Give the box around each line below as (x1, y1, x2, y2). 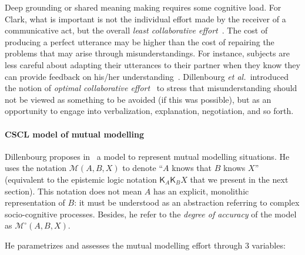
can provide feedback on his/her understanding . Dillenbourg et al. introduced (5, 70, 289, 82)
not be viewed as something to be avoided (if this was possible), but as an (5, 93, 272, 105)
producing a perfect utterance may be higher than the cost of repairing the (5, 35, 274, 48)
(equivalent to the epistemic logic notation (5, 173, 157, 185)
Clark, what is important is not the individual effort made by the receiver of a (5, 12, 286, 25)
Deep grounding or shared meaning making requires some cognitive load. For (5, 1, 281, 13)
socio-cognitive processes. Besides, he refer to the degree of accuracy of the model (5, 207, 297, 220)
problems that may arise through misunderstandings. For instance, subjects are (5, 47, 290, 59)
